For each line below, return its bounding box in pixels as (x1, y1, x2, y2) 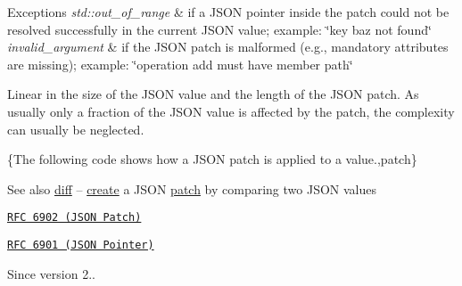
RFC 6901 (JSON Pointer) (7, 239, 154, 251)
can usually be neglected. (7, 119, 144, 138)
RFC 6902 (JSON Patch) (7, 211, 142, 225)
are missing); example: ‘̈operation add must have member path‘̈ (7, 54, 353, 73)
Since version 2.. (7, 264, 95, 282)
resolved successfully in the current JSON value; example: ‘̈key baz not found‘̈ (7, 20, 432, 38)
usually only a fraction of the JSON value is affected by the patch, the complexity (7, 102, 455, 120)
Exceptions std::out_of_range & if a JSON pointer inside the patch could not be (7, 3, 450, 20)
